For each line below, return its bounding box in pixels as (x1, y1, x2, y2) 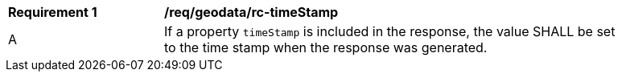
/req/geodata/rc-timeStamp (164, 4, 339, 20)
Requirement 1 (8, 4, 97, 20)
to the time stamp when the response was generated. (164, 39, 488, 55)
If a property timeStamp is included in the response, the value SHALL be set (164, 23, 616, 39)
